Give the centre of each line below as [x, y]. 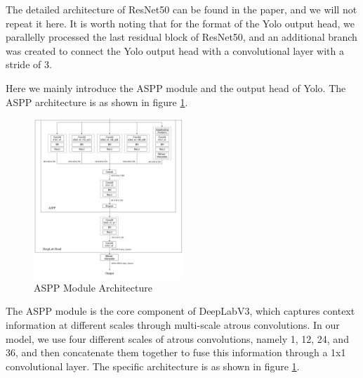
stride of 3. [29, 64]
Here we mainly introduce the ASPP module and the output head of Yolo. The [176, 87]
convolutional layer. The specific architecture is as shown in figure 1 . [153, 366]
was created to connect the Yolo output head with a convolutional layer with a [175, 50]
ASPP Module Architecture [93, 287]
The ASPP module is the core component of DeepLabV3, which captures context [180, 311]
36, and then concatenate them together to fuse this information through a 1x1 [176, 352]
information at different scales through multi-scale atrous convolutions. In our [173, 325]
